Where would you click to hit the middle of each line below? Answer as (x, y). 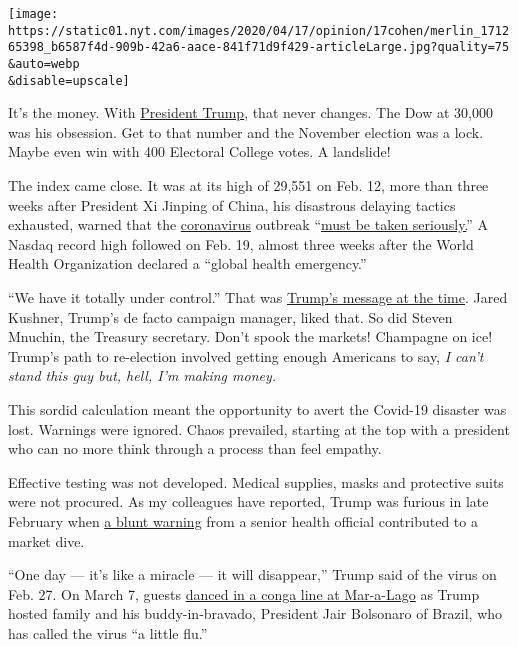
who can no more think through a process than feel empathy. (195, 448)
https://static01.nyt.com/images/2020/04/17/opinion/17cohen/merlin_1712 (259, 30)
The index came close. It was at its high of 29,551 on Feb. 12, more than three (248, 185)
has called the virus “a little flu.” (108, 632)
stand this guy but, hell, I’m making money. (142, 375)
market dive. (46, 540)
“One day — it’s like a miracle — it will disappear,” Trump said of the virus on (252, 574)
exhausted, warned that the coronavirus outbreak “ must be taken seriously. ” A (248, 224)
